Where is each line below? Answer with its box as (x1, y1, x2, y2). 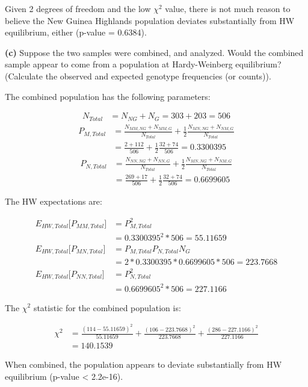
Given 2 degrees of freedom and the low (5, 2, 151, 14)
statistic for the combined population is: (33, 301, 181, 314)
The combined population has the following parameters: (5, 90, 211, 102)
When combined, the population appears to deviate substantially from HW (5, 358, 282, 371)
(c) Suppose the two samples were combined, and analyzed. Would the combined (5, 46, 304, 58)
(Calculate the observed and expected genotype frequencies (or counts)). (5, 69, 271, 82)
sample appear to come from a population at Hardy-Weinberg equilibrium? (5, 58, 282, 70)
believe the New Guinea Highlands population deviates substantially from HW (5, 14, 295, 26)
